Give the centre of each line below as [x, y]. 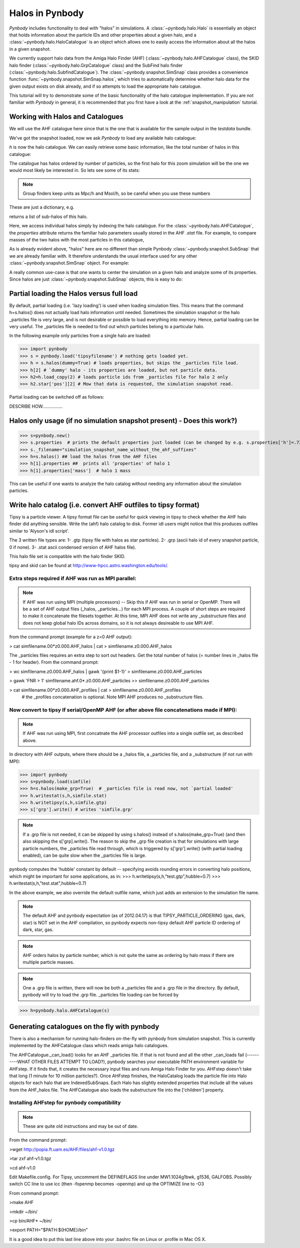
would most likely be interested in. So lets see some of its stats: [74, 170]
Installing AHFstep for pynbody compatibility [65, 1103]
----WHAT [20, 1062]
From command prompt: [34, 1193]
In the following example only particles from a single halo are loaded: [80, 336]
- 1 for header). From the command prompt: [54, 662]
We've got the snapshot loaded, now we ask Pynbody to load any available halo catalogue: [103, 138]
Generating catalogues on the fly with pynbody [84, 1026]
